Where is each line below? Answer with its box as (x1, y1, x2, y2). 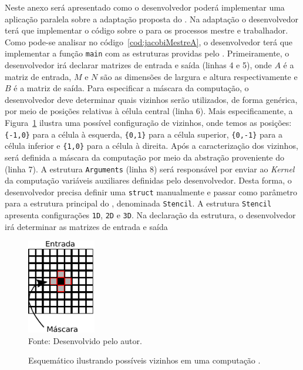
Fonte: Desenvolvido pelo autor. (28, 334, 142, 346)
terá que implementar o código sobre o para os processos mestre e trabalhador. (5, 24, 288, 36)
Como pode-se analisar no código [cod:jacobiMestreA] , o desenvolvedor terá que (5, 35, 293, 48)
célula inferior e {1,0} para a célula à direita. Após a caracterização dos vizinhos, (5, 139, 298, 152)
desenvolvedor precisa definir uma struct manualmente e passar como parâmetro (5, 185, 298, 198)
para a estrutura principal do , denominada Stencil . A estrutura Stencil (5, 197, 272, 209)
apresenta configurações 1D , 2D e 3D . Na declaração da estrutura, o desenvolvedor (5, 209, 296, 221)
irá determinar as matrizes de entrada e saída (5, 220, 168, 232)
